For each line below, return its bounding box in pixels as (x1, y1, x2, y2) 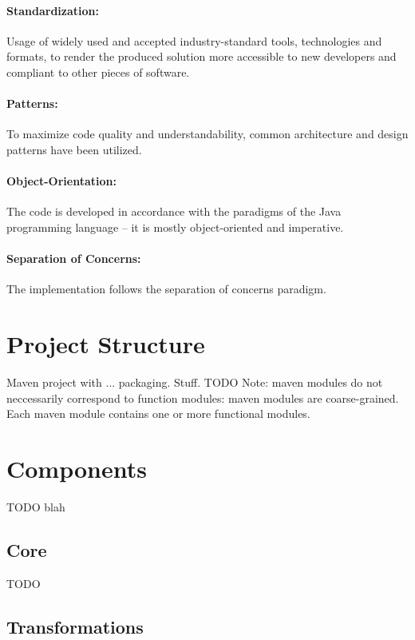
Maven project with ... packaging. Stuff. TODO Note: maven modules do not (6, 374, 383, 391)
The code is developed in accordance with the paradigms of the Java (6, 203, 342, 220)
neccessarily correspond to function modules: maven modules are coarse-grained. (6, 389, 399, 406)
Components (6, 452, 147, 485)
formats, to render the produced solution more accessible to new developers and (6, 48, 397, 65)
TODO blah (6, 498, 65, 515)
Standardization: (6, 2, 99, 18)
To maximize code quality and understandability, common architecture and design (6, 125, 409, 142)
